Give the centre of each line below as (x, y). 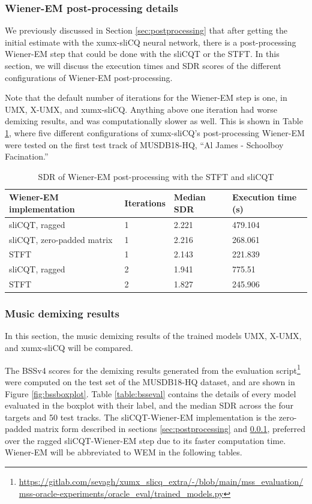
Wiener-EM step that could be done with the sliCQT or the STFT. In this (142, 54)
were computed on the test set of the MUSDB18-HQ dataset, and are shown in (150, 381)
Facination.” (27, 156)
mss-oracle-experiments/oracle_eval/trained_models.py (121, 493)
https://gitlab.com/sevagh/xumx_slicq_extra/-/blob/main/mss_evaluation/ (161, 481)
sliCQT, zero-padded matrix (61, 239)
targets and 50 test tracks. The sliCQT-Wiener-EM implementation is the (141, 417)
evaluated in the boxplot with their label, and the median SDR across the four (149, 405)
